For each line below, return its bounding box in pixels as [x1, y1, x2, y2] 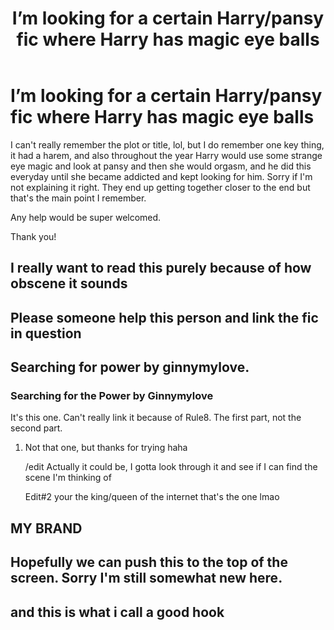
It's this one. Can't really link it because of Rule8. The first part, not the [10, 412, 302, 424]
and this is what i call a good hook [10, 603, 225, 621]
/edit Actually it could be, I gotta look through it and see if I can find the [24, 461, 318, 473]
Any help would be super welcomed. [10, 211, 162, 223]
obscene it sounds [10, 275, 128, 292]
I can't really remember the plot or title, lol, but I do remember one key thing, [10, 138, 325, 151]
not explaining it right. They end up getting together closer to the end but [10, 181, 311, 193]
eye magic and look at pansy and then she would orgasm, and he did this [10, 160, 312, 172]
